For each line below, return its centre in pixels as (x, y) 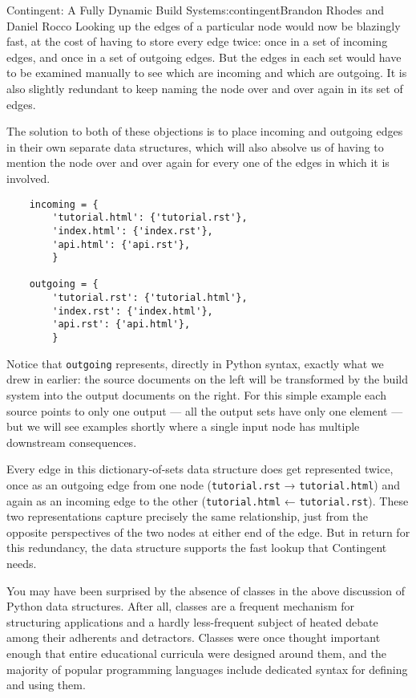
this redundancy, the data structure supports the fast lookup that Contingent (197, 548)
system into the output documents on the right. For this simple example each (196, 395)
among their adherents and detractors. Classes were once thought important (194, 637)
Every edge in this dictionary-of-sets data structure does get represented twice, (200, 469)
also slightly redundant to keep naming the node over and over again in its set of (205, 88)
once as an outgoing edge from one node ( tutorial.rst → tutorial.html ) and (203, 484)
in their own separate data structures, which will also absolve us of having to (195, 146)
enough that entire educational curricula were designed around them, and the (196, 653)
